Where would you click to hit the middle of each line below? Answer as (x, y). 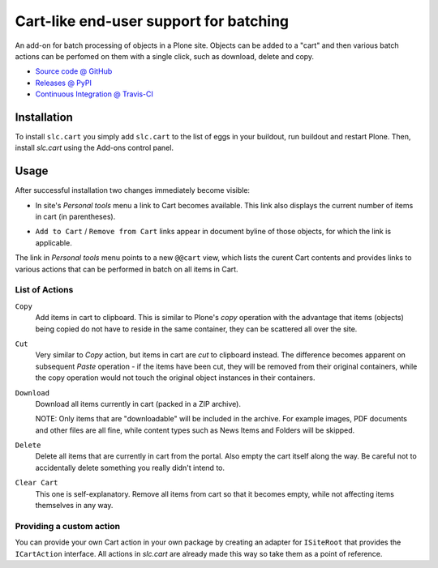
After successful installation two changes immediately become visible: (133, 190)
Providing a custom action (68, 526)
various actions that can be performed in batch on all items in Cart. (127, 269)
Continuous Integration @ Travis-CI (94, 94)
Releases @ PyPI (64, 83)
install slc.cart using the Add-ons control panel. (94, 148)
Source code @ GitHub (74, 71)
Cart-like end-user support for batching (152, 21)
